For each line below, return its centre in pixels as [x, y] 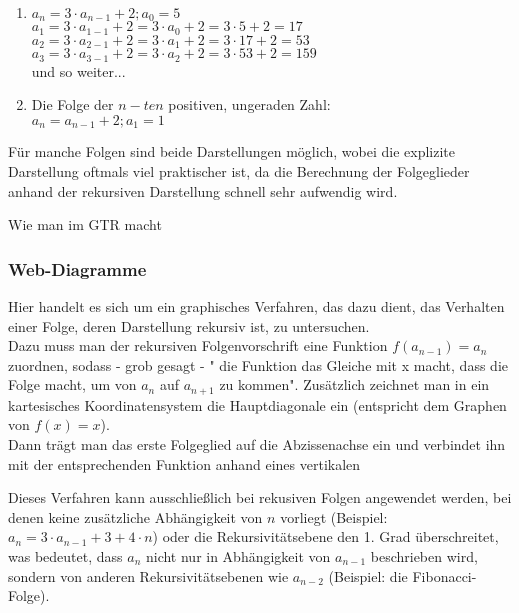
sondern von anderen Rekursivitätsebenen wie [148, 575]
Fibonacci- [444, 575]
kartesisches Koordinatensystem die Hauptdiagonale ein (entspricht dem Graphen [257, 404]
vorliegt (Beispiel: [334, 516]
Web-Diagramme [77, 268]
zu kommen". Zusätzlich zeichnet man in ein [354, 384]
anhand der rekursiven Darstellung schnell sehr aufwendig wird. [203, 190]
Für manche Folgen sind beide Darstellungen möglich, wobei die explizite [231, 151]
